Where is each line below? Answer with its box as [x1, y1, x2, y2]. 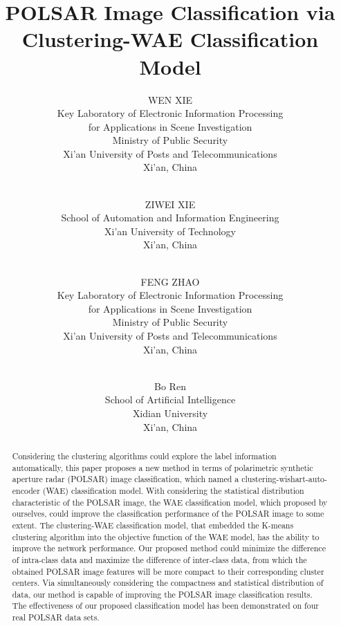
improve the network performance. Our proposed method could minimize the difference [12, 542, 326, 554]
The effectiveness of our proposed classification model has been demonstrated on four [12, 600, 319, 611]
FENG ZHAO [140, 274, 200, 288]
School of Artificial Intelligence [104, 392, 236, 407]
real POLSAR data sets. [12, 611, 100, 623]
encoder [12, 484, 40, 496]
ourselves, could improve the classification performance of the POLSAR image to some [12, 508, 324, 519]
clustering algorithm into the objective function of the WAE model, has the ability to [12, 531, 320, 542]
